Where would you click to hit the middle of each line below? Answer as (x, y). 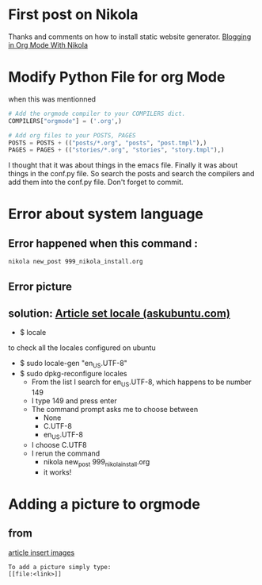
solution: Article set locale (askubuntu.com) (120, 313)
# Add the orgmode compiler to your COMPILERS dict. (97, 114)
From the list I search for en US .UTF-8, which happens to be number (141, 383)
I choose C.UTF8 (59, 445)
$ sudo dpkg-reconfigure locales (73, 374)
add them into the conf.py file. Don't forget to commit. (96, 182)
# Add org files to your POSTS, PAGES (72, 135)
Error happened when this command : (103, 243)
